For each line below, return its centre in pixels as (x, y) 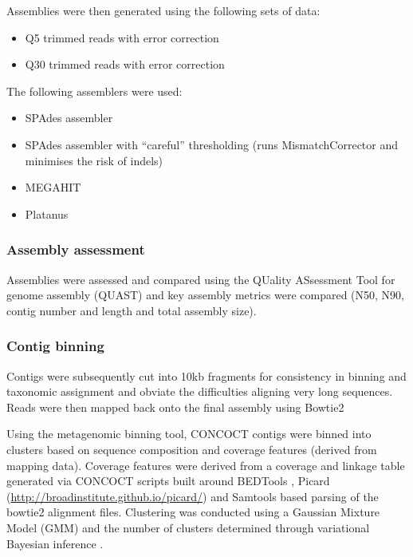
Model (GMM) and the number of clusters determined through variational (188, 527)
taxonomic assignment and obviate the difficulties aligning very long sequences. (200, 391)
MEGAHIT (53, 187)
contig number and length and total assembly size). (132, 310)
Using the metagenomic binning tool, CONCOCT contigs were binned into (189, 434)
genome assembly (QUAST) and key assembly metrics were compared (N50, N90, (205, 295)
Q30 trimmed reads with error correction (125, 64)
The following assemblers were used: (94, 91)
